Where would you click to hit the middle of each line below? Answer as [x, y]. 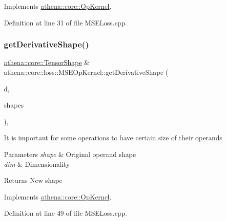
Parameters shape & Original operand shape [70, 154]
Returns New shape [33, 180]
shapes [14, 105]
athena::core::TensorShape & [47, 62]
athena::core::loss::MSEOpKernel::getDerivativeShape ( [86, 72]
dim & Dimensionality [37, 164]
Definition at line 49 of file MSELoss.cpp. [66, 213]
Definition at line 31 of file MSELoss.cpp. [66, 22]
